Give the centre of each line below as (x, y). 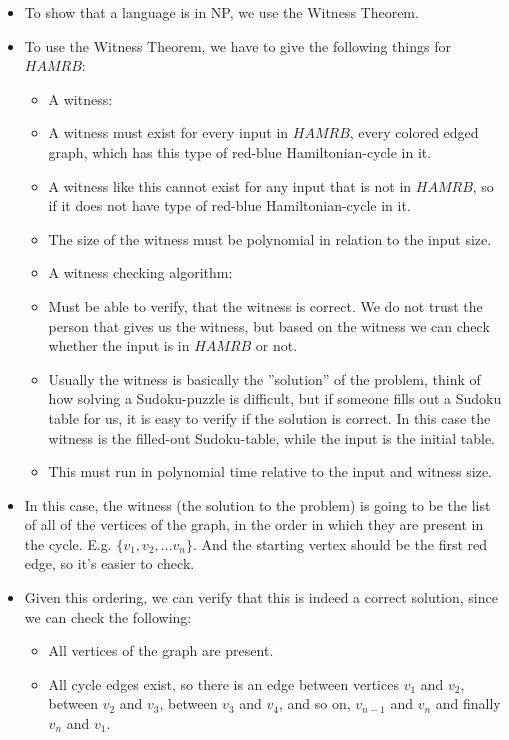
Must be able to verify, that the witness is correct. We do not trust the (265, 305)
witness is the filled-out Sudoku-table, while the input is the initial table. (271, 437)
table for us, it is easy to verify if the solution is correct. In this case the (269, 417)
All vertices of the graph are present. (161, 650)
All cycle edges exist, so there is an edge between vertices (223, 683)
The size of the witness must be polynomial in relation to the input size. (270, 238)
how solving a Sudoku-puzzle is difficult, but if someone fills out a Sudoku (275, 398)
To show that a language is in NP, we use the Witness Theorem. (221, 12)
